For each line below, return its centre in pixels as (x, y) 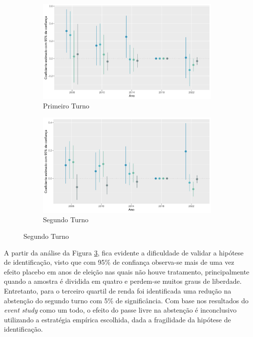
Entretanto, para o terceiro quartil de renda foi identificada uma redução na (118, 291)
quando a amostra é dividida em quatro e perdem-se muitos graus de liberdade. (123, 281)
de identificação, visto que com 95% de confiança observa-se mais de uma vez (119, 262)
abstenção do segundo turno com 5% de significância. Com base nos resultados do (126, 300)
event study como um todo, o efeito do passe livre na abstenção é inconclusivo (120, 310)
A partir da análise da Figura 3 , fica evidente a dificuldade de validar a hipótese (124, 252)
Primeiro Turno (66, 106)
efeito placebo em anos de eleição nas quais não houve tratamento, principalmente (127, 271)
